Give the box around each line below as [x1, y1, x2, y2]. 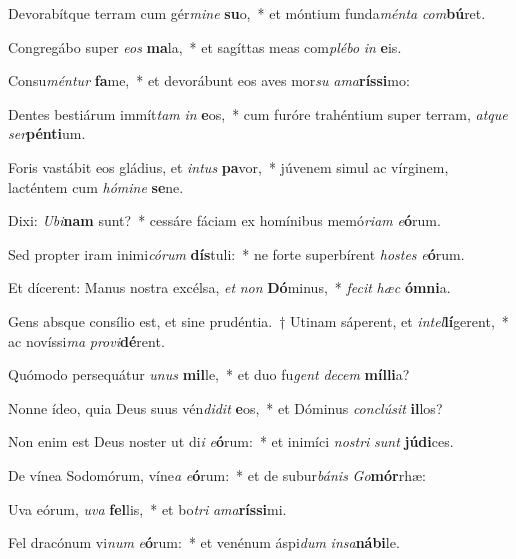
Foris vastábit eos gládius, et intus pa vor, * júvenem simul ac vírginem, [8, 156, 449, 177]
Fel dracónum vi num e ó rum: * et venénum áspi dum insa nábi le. [8, 532, 400, 553]
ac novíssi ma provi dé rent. [8, 330, 165, 351]
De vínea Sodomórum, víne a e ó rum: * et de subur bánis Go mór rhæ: [8, 464, 426, 485]
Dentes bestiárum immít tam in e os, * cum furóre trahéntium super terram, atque [8, 103, 508, 124]
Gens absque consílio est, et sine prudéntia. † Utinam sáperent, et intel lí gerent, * [8, 310, 509, 331]
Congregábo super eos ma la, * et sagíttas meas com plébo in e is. [8, 36, 402, 57]
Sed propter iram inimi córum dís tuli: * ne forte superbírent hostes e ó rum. [8, 243, 465, 264]
